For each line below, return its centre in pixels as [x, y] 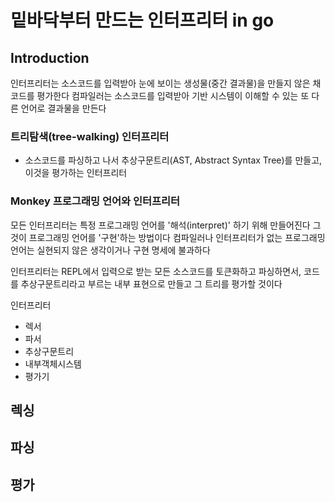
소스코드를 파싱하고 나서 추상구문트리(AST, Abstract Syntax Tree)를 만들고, [173, 160]
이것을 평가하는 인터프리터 [76, 173]
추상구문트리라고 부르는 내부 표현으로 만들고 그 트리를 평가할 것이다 [151, 283]
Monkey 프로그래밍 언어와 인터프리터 [95, 201]
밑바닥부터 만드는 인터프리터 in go [142, 20]
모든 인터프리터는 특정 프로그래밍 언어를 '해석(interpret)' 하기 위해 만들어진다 [160, 225]
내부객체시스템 [53, 363]
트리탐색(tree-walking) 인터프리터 [90, 136]
